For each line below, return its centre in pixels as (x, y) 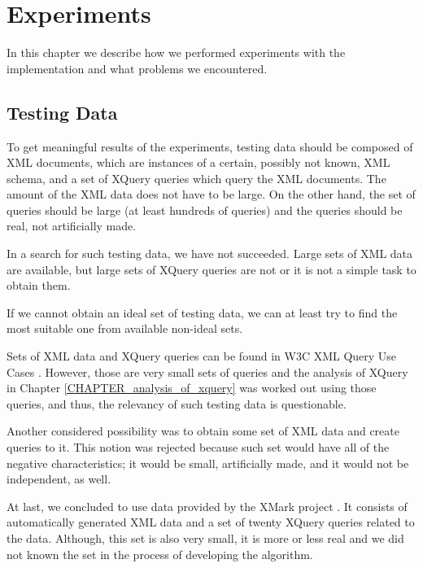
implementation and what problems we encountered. (137, 68)
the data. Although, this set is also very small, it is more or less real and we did (205, 537)
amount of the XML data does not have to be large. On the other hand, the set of (211, 194)
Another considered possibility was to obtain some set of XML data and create (203, 431)
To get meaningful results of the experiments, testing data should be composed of (210, 146)
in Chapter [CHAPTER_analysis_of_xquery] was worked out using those (192, 388)
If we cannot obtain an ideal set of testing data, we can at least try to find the (202, 312)
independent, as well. (59, 479)
